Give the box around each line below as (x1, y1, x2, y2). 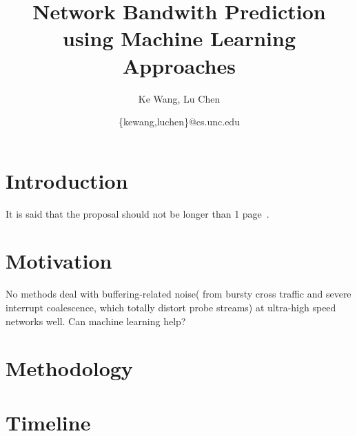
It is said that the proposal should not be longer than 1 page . (6, 206, 269, 220)
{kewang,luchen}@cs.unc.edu (119, 114, 240, 129)
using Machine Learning (63, 24, 296, 52)
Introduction (6, 166, 128, 194)
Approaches (123, 51, 236, 79)
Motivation (6, 247, 112, 275)
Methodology (6, 354, 133, 382)
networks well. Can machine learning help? (6, 313, 186, 328)
